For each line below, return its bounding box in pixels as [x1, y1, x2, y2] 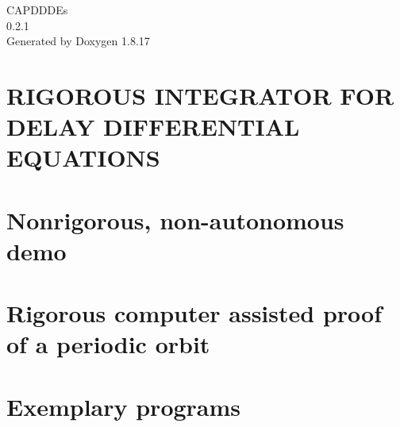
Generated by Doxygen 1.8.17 [6, 33, 150, 49]
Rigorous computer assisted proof [6, 297, 382, 329]
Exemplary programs [6, 390, 241, 422]
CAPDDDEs [6, 2, 68, 17]
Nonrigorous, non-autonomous [6, 203, 344, 236]
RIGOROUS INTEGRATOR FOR [6, 79, 394, 111]
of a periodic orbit [6, 328, 210, 360]
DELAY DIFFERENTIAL [6, 110, 300, 143]
